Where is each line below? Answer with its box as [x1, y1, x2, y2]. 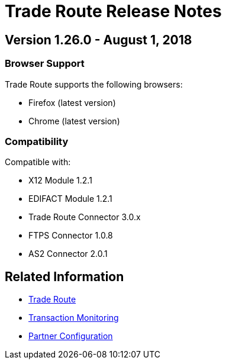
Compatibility [5, 135, 69, 147]
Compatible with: [5, 157, 71, 167]
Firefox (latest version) [28, 97, 116, 108]
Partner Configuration [28, 331, 113, 342]
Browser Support [5, 57, 85, 70]
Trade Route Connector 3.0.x [28, 212, 141, 223]
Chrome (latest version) [28, 115, 120, 126]
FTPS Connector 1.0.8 [28, 230, 113, 241]
